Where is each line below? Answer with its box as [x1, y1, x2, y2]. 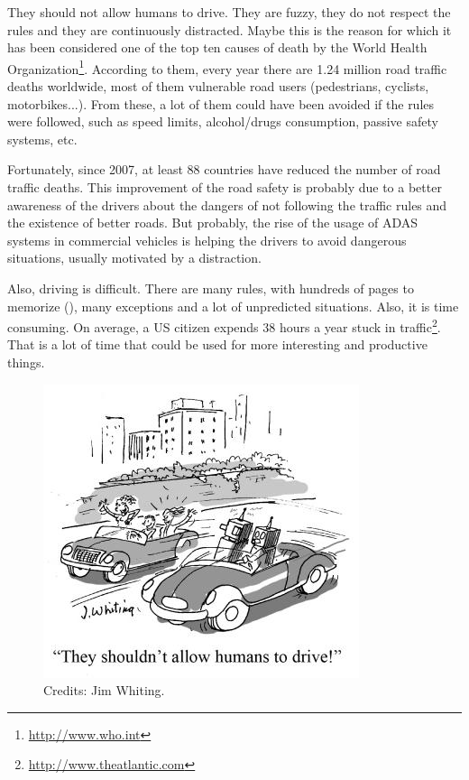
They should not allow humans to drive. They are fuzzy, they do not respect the [7, 3, 451, 21]
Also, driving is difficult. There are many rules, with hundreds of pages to [7, 278, 414, 297]
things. [7, 353, 45, 371]
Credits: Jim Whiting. [43, 681, 165, 700]
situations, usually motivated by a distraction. [7, 248, 262, 267]
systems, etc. [7, 129, 78, 148]
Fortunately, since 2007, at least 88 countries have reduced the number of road [7, 160, 441, 179]
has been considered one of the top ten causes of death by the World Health [7, 38, 428, 57]
